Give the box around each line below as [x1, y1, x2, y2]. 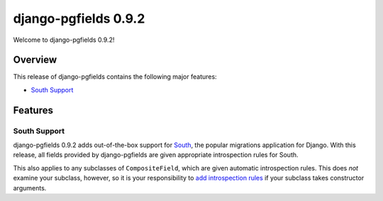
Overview [13, 54, 57, 66]
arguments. [13, 183, 47, 192]
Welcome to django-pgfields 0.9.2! [13, 36, 115, 44]
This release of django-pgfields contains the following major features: [13, 72, 217, 81]
